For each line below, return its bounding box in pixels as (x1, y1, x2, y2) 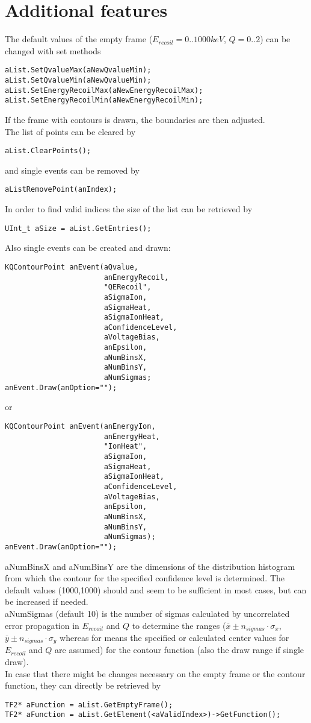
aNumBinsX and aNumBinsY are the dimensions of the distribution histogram (5, 560, 295, 572)
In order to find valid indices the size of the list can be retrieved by (5, 203, 253, 215)
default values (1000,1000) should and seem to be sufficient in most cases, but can (5, 583, 307, 596)
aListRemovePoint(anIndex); (5, 185, 117, 194)
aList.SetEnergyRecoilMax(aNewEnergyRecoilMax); (5, 86, 203, 95)
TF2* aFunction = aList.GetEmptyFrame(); (5, 700, 173, 709)
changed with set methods (5, 44, 101, 57)
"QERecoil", (103, 283, 152, 292)
